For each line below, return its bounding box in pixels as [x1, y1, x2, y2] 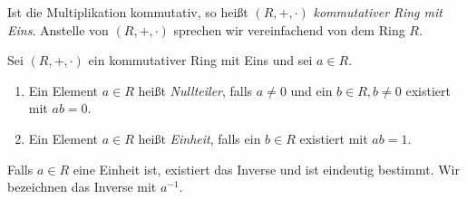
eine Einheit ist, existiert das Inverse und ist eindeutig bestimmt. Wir [73, 159, 460, 178]
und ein [290, 81, 333, 99]
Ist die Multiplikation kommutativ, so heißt [7, 3, 248, 21]
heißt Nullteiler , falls [138, 81, 253, 99]
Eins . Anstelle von [7, 20, 109, 39]
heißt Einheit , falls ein [138, 128, 261, 147]
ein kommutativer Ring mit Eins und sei [88, 51, 313, 70]
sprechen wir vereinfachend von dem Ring [173, 20, 405, 39]
